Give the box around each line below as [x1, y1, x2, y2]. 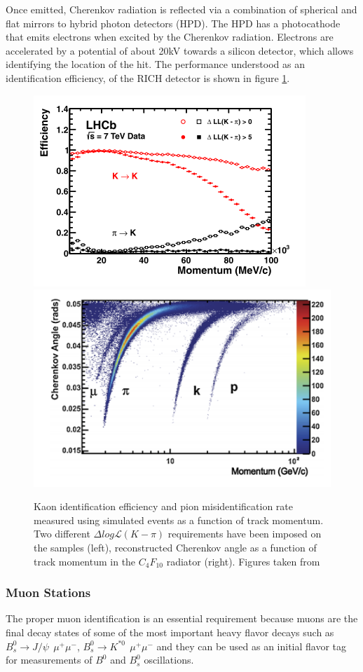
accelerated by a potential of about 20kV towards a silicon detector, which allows [6, 43, 354, 57]
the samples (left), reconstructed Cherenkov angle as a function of [34, 540, 317, 554]
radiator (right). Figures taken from [166, 554, 320, 568]
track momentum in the [34, 554, 136, 568]
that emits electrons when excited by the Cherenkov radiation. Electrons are [6, 29, 334, 44]
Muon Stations [6, 584, 91, 601]
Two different [34, 526, 90, 541]
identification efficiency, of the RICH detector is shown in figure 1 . [6, 70, 290, 85]
